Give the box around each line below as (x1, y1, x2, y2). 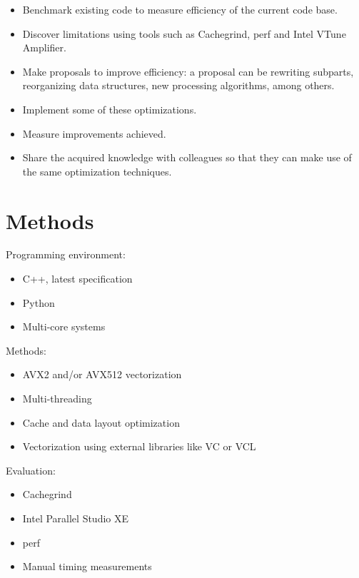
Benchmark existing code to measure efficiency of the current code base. (22, 2, 338, 16)
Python (22, 295, 55, 310)
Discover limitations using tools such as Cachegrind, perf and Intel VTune (22, 26, 346, 41)
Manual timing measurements (22, 559, 152, 574)
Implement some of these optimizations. (22, 101, 197, 116)
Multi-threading (22, 391, 92, 406)
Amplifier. (22, 40, 66, 55)
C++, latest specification (22, 271, 133, 286)
